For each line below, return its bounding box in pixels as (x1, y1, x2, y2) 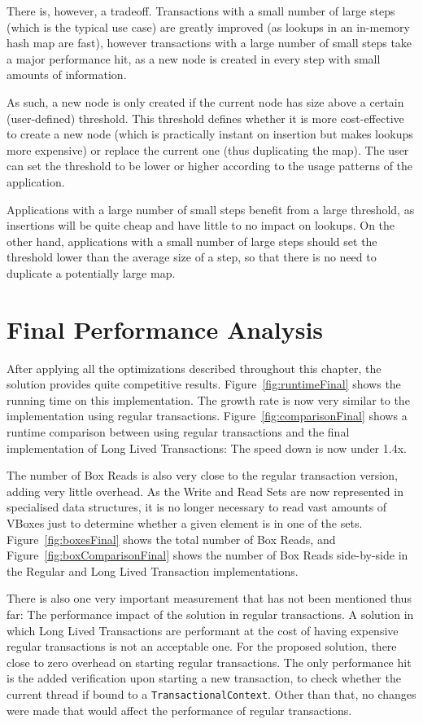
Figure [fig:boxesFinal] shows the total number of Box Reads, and (7, 530, 336, 547)
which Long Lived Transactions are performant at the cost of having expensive (7, 621, 399, 638)
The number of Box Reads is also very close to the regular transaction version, (7, 467, 398, 484)
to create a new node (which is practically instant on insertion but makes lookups (7, 125, 413, 143)
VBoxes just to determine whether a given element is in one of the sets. (7, 514, 363, 531)
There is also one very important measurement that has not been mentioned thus (7, 590, 412, 607)
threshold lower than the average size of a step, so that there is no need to (7, 248, 377, 265)
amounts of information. (7, 66, 127, 83)
